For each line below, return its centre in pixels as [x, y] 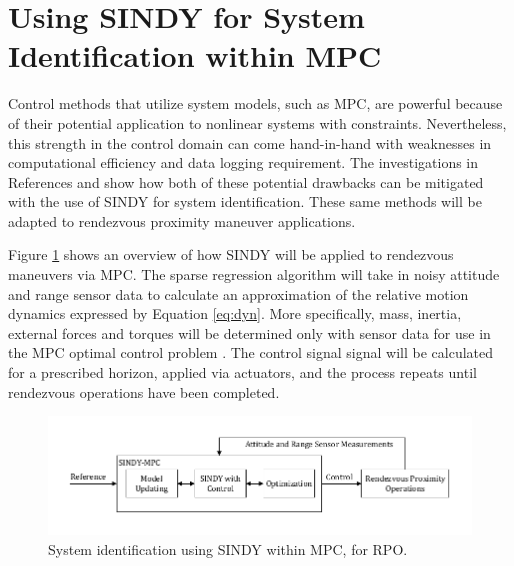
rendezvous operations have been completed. [144, 391]
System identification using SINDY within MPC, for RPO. [228, 548]
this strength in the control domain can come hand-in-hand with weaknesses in [250, 142]
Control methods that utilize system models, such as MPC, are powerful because [255, 103]
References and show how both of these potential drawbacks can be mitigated [246, 181]
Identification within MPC [195, 55]
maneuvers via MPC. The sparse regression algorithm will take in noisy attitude [254, 274]
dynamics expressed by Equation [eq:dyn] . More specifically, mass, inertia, [235, 313]
